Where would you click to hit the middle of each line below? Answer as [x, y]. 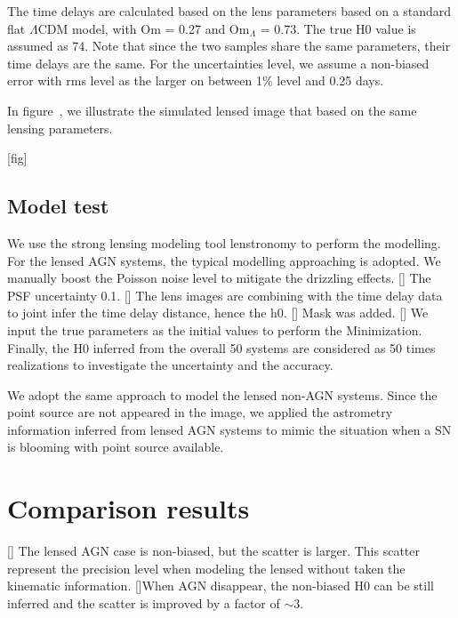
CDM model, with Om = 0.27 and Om [144, 28]
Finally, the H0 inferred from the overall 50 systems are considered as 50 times [221, 347]
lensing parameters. [60, 128]
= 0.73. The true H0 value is [338, 28]
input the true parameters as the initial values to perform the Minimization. [215, 329]
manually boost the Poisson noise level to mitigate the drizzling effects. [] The [219, 278]
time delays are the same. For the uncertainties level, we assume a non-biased [218, 63]
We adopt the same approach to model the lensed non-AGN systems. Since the [222, 394]
